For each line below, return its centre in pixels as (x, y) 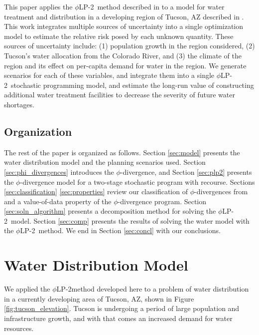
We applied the (27, 289)
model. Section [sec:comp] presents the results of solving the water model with (130, 220)
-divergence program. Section (162, 201)
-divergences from (221, 191)
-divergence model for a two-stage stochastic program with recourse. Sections (137, 181)
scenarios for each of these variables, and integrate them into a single (109, 75)
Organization (38, 131)
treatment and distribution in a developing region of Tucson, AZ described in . (124, 16)
